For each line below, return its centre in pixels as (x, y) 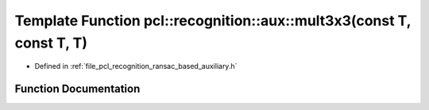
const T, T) (51, 43)
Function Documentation (77, 89)
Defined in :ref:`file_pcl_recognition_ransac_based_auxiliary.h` (136, 66)
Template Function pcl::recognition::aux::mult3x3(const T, (213, 21)
